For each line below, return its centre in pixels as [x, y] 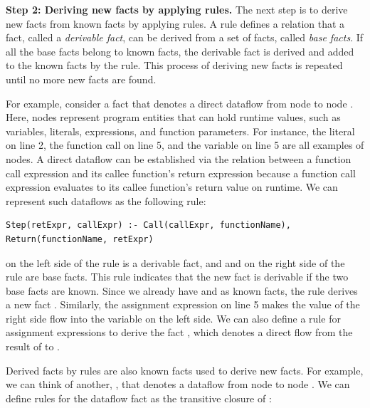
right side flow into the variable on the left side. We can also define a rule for [173, 318]
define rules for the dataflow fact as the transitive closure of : [139, 398]
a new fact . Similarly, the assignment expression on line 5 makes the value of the [183, 304]
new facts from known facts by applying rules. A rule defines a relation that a [175, 23]
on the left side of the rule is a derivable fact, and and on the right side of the [175, 262]
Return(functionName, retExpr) [80, 239]
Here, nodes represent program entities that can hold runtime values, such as [173, 117]
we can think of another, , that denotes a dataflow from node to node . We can [178, 384]
